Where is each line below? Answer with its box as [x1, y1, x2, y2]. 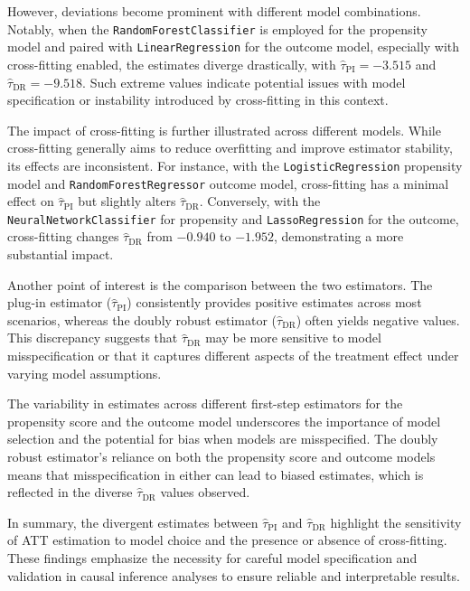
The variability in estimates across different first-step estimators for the [7, 394, 403, 413]
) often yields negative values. [296, 310, 460, 329]
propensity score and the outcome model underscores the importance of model [7, 411, 441, 430]
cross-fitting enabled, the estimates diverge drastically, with [7, 54, 336, 73]
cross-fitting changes [7, 227, 119, 246]
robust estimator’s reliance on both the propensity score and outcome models [7, 446, 436, 465]
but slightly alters [78, 192, 176, 211]
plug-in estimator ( [7, 293, 112, 312]
